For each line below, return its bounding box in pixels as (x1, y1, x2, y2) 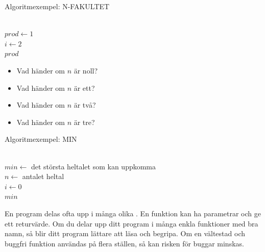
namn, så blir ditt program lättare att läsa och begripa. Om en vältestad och (5, 228, 245, 239)
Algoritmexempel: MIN (5, 134, 77, 144)
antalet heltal (22, 171, 64, 182)
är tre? (74, 116, 95, 127)
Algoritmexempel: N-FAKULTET (5, 1, 110, 11)
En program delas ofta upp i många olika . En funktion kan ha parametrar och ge (5, 208, 261, 218)
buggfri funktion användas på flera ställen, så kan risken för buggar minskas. (5, 238, 244, 248)
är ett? (74, 82, 95, 93)
